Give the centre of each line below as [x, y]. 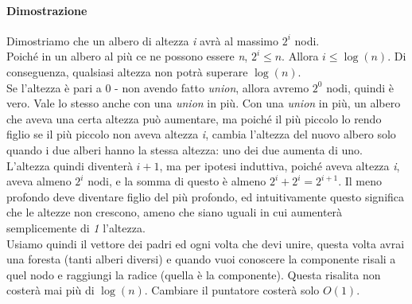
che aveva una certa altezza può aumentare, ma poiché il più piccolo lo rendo [194, 118]
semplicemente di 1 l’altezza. [76, 227]
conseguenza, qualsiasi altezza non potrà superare [127, 71]
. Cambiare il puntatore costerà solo [232, 290]
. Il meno [360, 181]
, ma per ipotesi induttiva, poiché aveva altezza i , [280, 165]
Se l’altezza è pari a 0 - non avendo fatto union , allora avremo [158, 87]
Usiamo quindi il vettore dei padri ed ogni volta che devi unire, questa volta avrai [206, 243]
